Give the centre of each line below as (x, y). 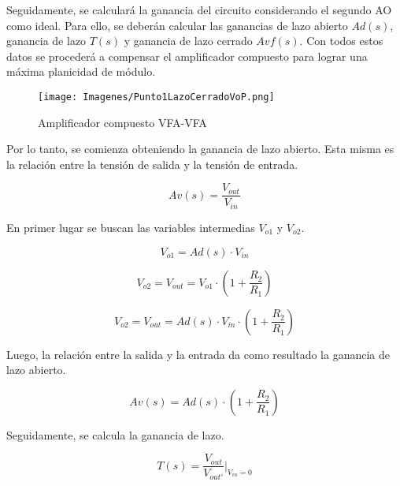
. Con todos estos (341, 41)
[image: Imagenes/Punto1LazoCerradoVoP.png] (156, 97)
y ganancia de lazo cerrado (188, 41)
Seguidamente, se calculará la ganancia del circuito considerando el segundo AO (199, 9)
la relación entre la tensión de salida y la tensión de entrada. (152, 164)
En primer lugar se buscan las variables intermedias (131, 227)
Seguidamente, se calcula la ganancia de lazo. (115, 434)
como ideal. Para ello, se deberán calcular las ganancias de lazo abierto (177, 25)
